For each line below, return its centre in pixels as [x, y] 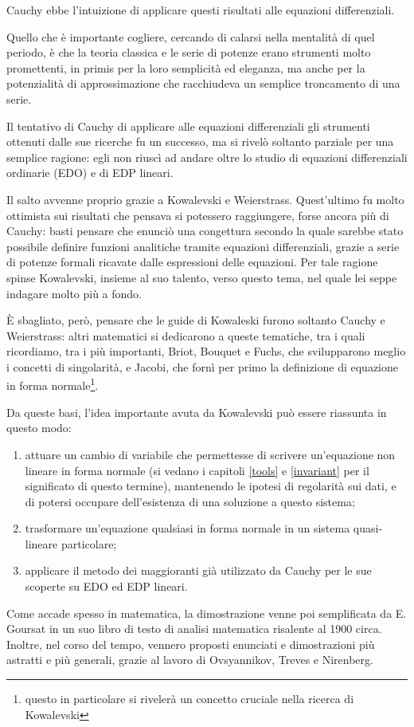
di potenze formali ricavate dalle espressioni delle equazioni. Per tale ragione [192, 262]
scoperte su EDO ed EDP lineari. [106, 586]
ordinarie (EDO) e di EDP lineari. [90, 173]
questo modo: [39, 428]
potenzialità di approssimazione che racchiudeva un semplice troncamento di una [203, 83]
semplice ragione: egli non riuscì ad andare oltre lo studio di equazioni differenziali [207, 157]
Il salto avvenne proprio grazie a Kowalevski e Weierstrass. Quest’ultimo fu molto [205, 199]
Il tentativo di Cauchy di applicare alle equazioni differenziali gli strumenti [188, 126]
